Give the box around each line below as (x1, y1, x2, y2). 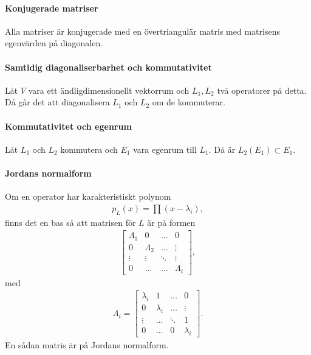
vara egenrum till (133, 142, 197, 155)
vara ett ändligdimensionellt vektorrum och (28, 83, 190, 96)
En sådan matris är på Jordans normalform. (5, 338, 169, 351)
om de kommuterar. (152, 96, 225, 108)
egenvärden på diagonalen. (5, 37, 103, 49)
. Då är (208, 142, 236, 155)
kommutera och (60, 142, 118, 155)
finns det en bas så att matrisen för (5, 216, 136, 228)
